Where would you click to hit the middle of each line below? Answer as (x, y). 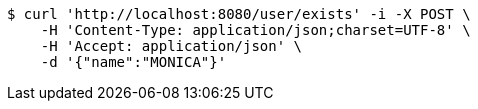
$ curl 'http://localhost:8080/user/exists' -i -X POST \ (239, 14)
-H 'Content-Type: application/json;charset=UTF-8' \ (255, 30)
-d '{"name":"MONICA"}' (133, 62)
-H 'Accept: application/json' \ (171, 46)
